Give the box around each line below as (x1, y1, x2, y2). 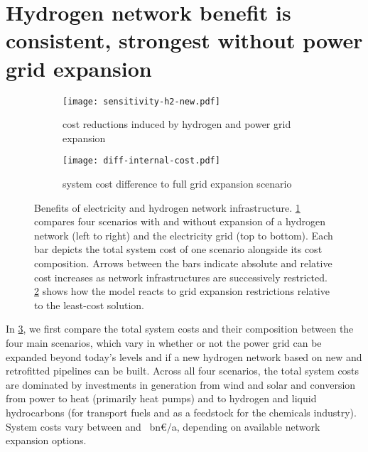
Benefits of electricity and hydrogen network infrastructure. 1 (34, 200, 301, 215)
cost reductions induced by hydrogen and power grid (63, 117, 291, 131)
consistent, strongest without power (6, 26, 363, 55)
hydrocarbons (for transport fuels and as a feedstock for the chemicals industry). (6, 404, 357, 419)
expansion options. (6, 433, 87, 448)
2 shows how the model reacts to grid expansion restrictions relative (34, 284, 330, 298)
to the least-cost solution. (34, 297, 144, 312)
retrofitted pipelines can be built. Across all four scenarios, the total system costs (6, 363, 359, 378)
